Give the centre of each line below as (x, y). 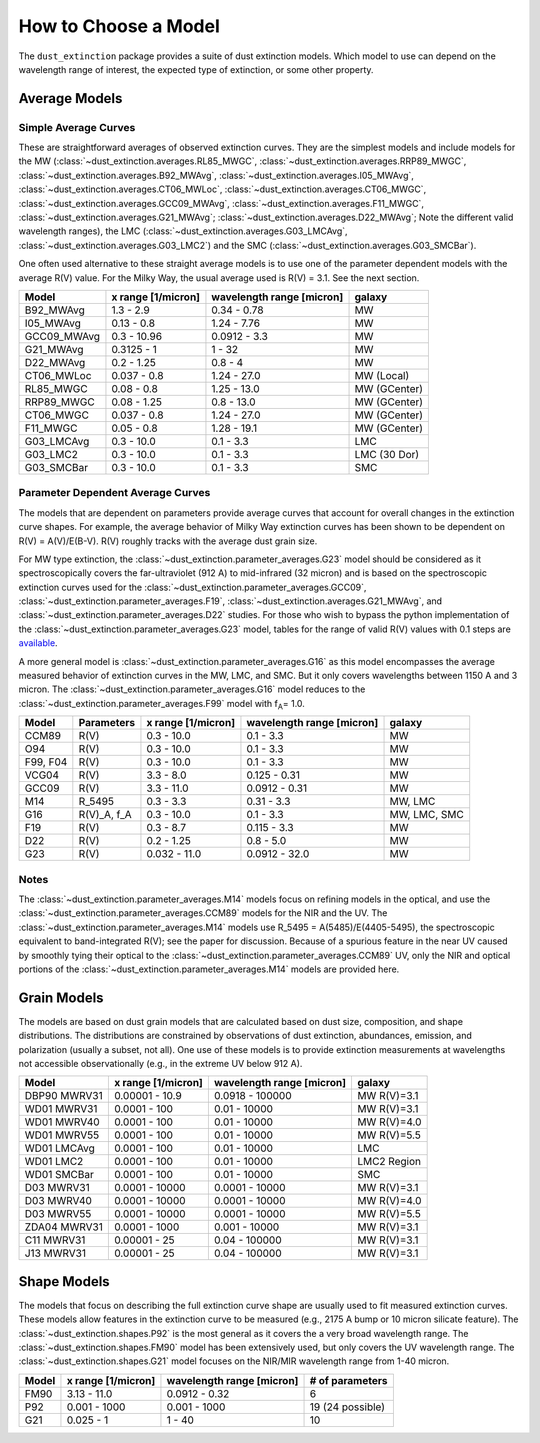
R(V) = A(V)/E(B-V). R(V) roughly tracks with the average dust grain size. (168, 541)
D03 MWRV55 (58, 1214)
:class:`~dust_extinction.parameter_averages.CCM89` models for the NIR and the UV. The (203, 913)
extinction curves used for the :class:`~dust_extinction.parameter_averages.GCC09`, (192, 587)
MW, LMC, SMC (426, 815)
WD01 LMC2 (54, 1162)
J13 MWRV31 (55, 1253)
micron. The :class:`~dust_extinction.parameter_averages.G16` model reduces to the (192, 689)
